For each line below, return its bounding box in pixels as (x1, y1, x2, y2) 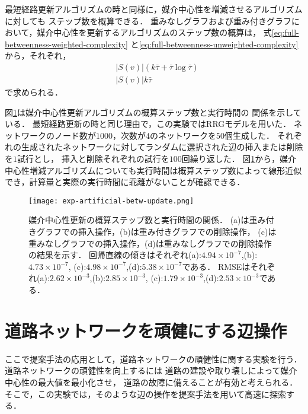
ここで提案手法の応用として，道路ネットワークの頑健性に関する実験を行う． (5, 352, 302, 365)
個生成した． (224, 129, 274, 141)
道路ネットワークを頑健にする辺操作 (5, 318, 287, 342)
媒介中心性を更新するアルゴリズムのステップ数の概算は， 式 (37, 26, 272, 39)
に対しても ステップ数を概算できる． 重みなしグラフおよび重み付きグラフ (5, 14, 291, 27)
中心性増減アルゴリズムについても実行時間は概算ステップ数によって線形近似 (5, 164, 302, 176)
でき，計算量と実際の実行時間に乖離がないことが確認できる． (5, 176, 245, 188)
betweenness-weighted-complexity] (5, 37, 128, 50)
